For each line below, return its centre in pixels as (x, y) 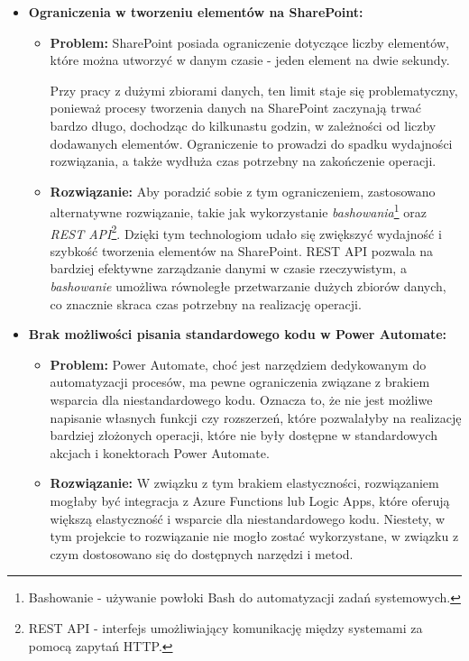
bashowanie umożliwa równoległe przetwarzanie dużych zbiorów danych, (248, 286)
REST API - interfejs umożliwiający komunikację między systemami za (225, 627)
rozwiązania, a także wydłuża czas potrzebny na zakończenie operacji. (243, 161)
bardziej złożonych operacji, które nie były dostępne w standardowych (244, 435)
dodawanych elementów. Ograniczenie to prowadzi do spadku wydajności (251, 143)
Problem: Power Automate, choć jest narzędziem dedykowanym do (238, 364)
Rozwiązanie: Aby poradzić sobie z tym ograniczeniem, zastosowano (243, 191)
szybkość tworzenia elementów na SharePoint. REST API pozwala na (242, 250)
